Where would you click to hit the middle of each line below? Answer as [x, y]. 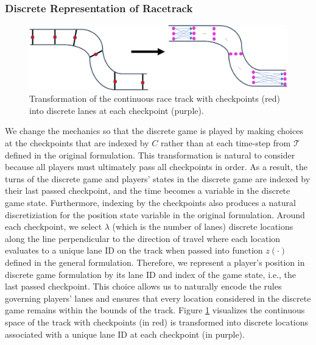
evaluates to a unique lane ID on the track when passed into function [134, 250]
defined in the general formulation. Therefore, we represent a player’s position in [155, 262]
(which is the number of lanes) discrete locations [203, 226]
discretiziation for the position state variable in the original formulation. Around [155, 214]
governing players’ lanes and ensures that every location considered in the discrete [158, 298]
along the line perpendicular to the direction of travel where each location [143, 238]
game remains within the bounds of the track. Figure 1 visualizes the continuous [155, 310]
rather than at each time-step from [226, 143]
